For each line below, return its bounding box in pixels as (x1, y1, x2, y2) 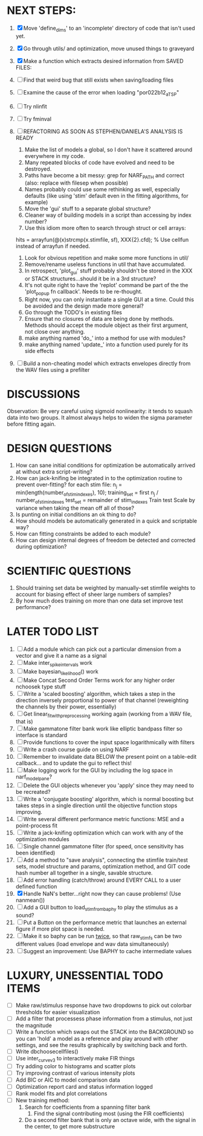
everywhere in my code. (24, 152, 85, 159)
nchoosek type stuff (15, 682, 66, 690)
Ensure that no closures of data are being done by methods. (24, 315, 175, 322)
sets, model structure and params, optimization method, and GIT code (15, 863, 191, 870)
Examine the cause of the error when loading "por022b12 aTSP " (23, 88, 179, 97)
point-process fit (15, 822, 58, 830)
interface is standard (15, 731, 68, 739)
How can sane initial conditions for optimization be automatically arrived (15, 461, 196, 469)
